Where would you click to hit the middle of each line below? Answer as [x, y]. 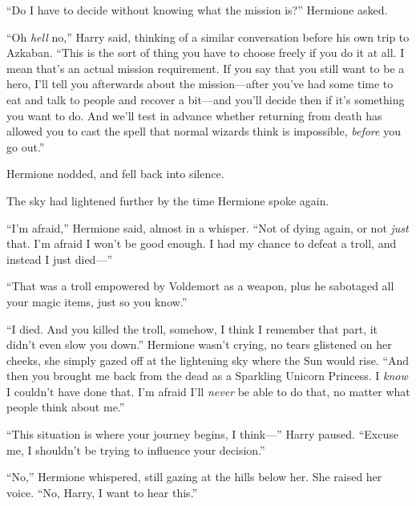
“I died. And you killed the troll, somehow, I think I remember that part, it [192, 328]
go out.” [26, 146]
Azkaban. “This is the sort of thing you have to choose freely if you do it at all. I [206, 53]
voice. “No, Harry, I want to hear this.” [102, 492]
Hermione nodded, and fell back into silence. [115, 174]
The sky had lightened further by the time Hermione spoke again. [168, 200]
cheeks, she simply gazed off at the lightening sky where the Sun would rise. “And [208, 360]
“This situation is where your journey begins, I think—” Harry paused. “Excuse [202, 434]
